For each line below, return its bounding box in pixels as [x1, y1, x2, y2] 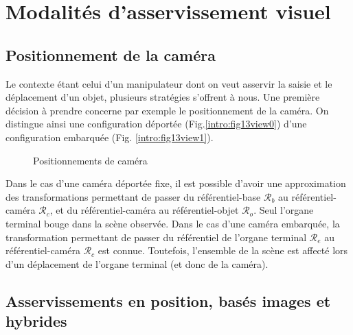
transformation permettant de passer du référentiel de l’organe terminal [5, 229, 307, 244]
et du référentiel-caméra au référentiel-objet [56, 203, 239, 217]
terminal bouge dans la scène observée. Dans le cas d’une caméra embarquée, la [5, 216, 340, 230]
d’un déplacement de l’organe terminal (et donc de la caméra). [5, 256, 269, 271]
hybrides [5, 310, 67, 332]
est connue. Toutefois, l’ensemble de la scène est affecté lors [98, 243, 348, 258]
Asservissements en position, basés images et [5, 290, 331, 311]
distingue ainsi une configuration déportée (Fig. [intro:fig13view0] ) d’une [5, 116, 307, 131]
